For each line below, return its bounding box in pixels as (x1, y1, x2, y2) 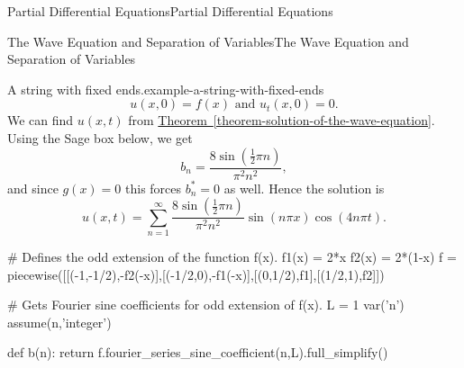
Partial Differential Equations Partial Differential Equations (7, 2, 333, 20)
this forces (125, 178, 182, 197)
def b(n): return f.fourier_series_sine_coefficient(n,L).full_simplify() (7, 343, 388, 362)
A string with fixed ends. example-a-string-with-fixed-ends (7, 79, 324, 98)
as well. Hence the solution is (223, 178, 385, 197)
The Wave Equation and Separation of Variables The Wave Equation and (7, 31, 409, 50)
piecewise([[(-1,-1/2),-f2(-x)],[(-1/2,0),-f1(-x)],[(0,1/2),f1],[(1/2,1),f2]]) (7, 265, 385, 283)
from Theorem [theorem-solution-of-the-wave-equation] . (128, 111, 435, 130)
